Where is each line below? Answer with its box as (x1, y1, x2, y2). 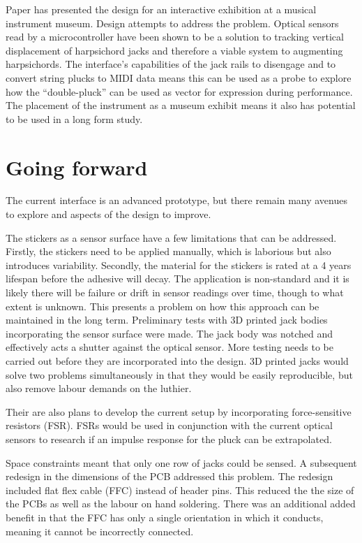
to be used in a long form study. (6, 111, 143, 126)
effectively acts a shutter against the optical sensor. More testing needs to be (6, 340, 333, 354)
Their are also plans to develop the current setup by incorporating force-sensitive (6, 404, 352, 419)
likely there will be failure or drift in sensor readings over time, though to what (6, 285, 344, 300)
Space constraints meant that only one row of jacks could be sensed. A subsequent (6, 455, 357, 470)
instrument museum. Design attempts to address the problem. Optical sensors (6, 15, 339, 30)
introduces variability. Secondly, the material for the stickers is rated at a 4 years (6, 257, 352, 272)
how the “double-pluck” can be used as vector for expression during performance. (6, 84, 353, 99)
